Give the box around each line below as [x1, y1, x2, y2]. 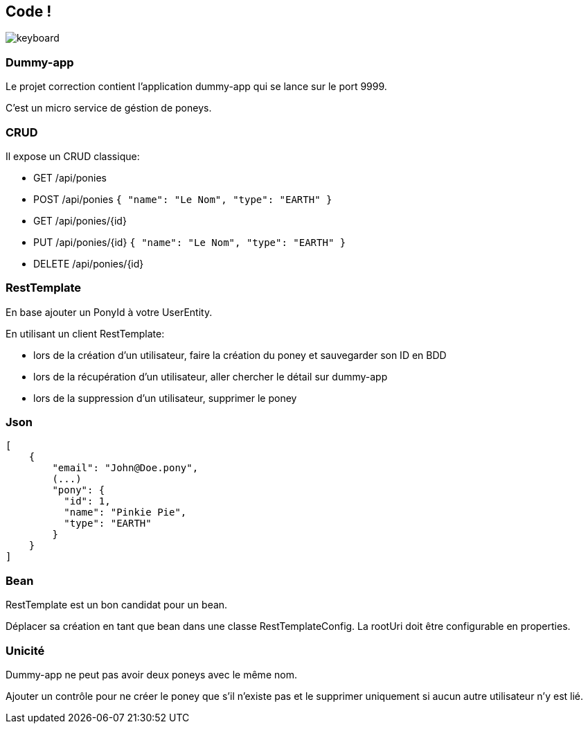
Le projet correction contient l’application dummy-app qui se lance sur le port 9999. [6, 80, 387, 93]
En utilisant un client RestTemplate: [6, 327, 165, 340]
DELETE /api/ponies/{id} [33, 257, 144, 270]
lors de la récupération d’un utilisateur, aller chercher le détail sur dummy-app [33, 370, 388, 383]
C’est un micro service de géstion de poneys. [6, 102, 212, 114]
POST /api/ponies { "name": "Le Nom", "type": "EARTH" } [33, 193, 332, 205]
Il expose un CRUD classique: [6, 150, 140, 162]
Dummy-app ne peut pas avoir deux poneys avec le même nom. [6, 668, 297, 680]
